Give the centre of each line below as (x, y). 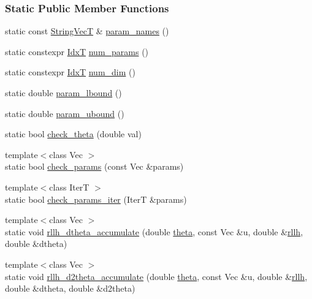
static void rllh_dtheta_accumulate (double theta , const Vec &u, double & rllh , (154, 231)
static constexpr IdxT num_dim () (70, 72)
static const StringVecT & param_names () (87, 31)
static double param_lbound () (63, 93)
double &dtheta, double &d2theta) (70, 288)
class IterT (69, 187)
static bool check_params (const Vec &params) (94, 166)
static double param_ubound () (65, 113)
